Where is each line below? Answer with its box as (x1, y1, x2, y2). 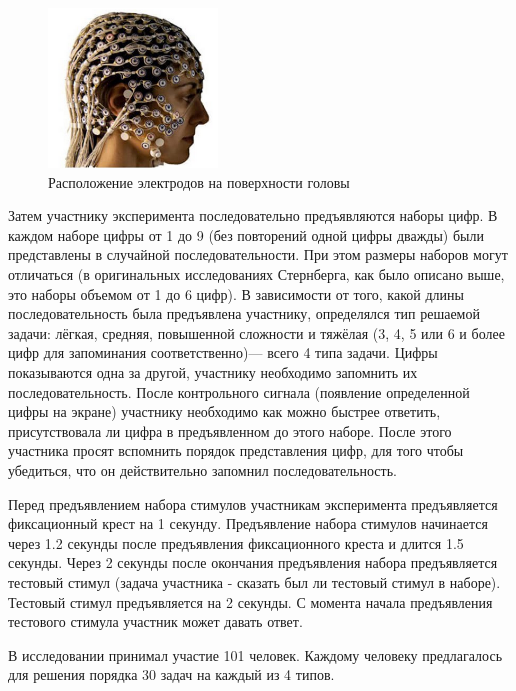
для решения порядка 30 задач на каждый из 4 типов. (8, 664, 335, 685)
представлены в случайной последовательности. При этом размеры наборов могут (8, 244, 508, 265)
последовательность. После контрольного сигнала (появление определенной (8, 381, 470, 402)
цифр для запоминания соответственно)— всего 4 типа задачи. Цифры (8, 342, 438, 363)
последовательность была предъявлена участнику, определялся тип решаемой (8, 303, 480, 324)
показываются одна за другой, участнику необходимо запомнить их (8, 362, 418, 383)
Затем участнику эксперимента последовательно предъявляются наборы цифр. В (8, 205, 498, 226)
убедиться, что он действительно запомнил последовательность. (8, 459, 397, 480)
